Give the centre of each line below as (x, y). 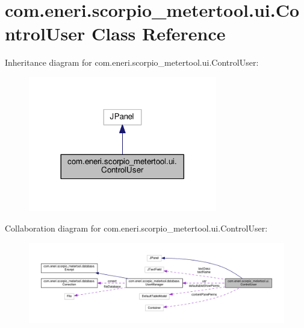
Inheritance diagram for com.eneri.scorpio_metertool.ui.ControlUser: (132, 62)
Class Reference (159, 33)
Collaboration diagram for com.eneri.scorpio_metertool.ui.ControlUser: (136, 228)
